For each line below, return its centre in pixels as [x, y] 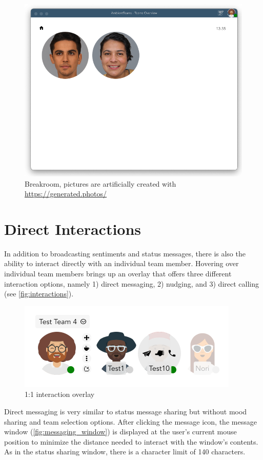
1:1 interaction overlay [60, 394]
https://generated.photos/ [66, 194]
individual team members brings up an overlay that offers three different [118, 274]
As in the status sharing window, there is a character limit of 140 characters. [125, 452]
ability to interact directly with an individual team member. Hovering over [122, 263]
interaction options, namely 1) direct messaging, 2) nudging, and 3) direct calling [131, 283]
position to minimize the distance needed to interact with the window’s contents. [131, 441]
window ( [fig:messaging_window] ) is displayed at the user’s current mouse [120, 432]
